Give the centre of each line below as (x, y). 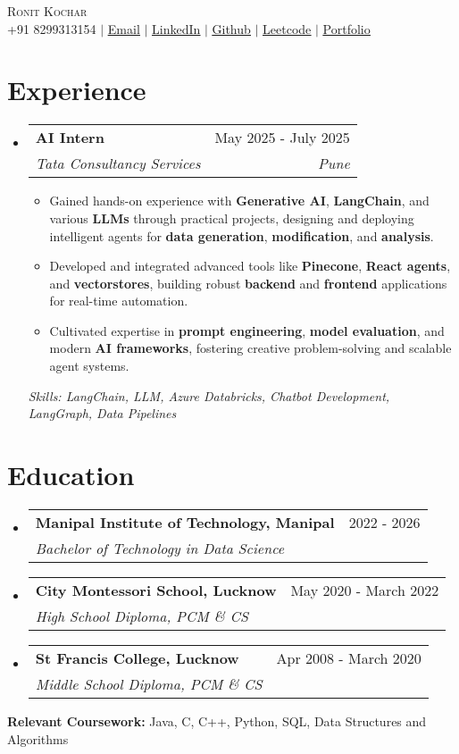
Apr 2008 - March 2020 (349, 658)
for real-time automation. (119, 301)
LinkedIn (176, 28)
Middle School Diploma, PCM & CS (149, 683)
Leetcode (287, 28)
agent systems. (89, 366)
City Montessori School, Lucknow (156, 590)
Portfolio (346, 28)
